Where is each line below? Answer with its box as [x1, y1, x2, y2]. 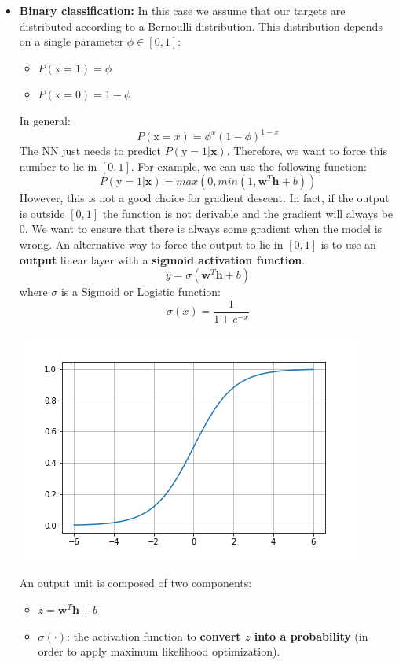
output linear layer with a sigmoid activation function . [19, 251, 306, 268]
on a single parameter [19, 33, 124, 50]
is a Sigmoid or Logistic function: [60, 283, 221, 300]
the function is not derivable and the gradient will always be [102, 205, 394, 221]
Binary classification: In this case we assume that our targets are [19, 2, 346, 18]
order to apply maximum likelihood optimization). [38, 643, 280, 659]
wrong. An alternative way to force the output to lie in [19, 236, 284, 253]
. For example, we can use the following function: [130, 157, 367, 174]
